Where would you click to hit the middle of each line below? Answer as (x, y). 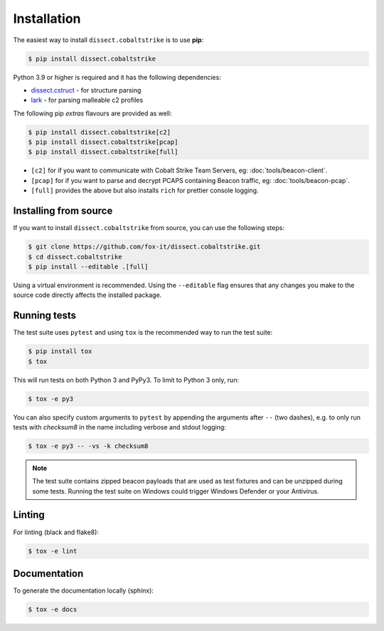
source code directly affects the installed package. (87, 295)
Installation (47, 19)
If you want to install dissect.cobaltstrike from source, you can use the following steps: (149, 228)
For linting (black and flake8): (56, 532)
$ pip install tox (60, 351)
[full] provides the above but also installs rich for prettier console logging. (145, 191)
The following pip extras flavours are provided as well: (92, 113)
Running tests (45, 316)
